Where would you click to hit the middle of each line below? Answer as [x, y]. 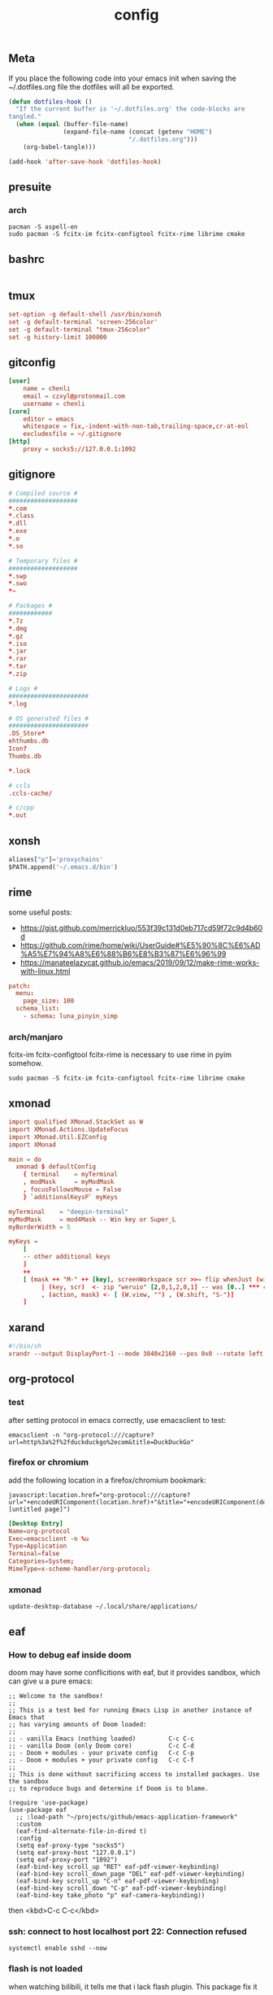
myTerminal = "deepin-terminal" [69, 1211]
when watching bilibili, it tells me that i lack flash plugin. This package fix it [133, 1986]
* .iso [17, 644]
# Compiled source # [43, 493]
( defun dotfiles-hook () [50, 102]
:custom [29, 1824]
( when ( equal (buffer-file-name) [72, 124]
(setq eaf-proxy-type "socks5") [71, 1845]
